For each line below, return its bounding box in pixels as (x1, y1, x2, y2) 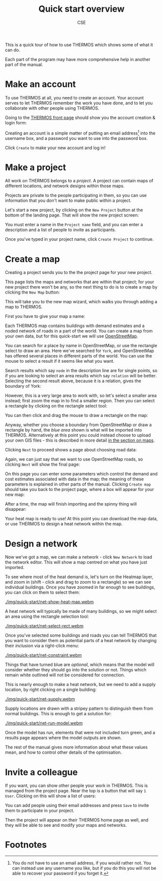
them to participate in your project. (5, 808, 74, 814)
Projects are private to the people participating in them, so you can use (5, 193, 147, 198)
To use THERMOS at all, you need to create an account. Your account (5, 95, 144, 100)
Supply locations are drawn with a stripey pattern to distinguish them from (5, 705, 154, 711)
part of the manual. (5, 61, 44, 67)
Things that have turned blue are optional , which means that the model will (5, 662, 154, 667)
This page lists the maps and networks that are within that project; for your (5, 279, 154, 285)
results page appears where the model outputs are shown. (5, 735, 122, 741)
